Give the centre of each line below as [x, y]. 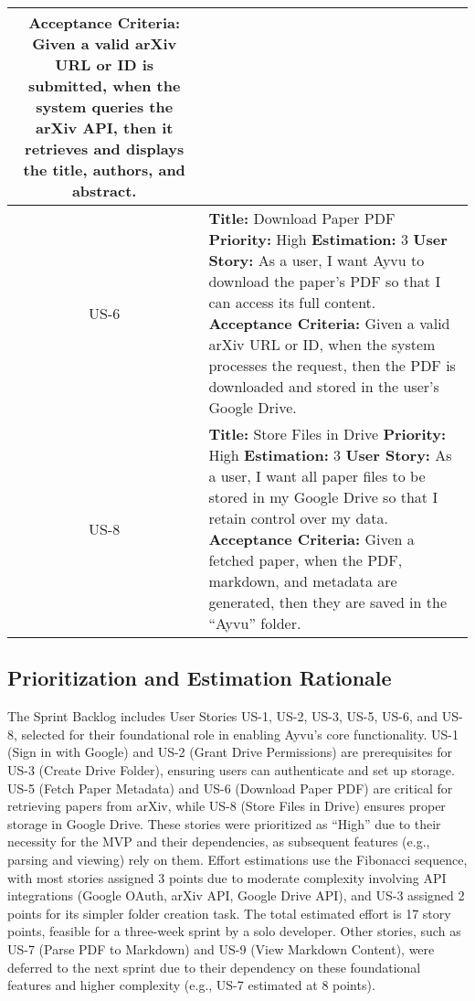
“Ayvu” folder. [255, 623]
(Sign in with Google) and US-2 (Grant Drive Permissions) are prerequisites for [230, 752]
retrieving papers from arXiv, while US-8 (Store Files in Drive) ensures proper [227, 806]
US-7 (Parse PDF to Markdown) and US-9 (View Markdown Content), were [221, 948]
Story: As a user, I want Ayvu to [317, 260]
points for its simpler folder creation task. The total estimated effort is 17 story [229, 913]
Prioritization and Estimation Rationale [200, 678]
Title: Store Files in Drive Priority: [327, 434]
